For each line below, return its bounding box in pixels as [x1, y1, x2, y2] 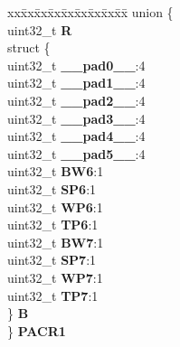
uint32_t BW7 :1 [7, 232, 104, 251]
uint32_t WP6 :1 [7, 197, 103, 216]
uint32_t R [7, 20, 72, 39]
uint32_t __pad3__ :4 [7, 108, 146, 127]
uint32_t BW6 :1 [7, 162, 104, 181]
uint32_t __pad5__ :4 [7, 144, 146, 163]
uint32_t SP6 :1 [7, 179, 97, 198]
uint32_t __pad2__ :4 [7, 90, 146, 109]
